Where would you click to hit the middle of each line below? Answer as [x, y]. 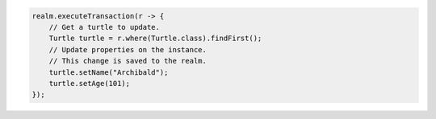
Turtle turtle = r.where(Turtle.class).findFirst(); [155, 39]
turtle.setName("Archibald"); [109, 72]
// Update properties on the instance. [128, 49]
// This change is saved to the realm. [128, 61]
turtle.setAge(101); [90, 83]
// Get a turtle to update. [105, 27]
